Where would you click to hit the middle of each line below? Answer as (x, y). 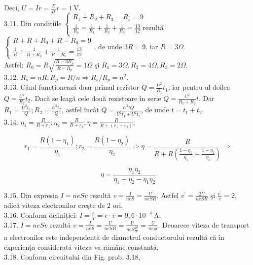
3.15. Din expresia (31, 195)
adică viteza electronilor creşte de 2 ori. (63, 205)
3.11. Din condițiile (33, 23)
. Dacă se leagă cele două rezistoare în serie (96, 98)
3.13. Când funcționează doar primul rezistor (72, 87)
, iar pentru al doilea (199, 87)
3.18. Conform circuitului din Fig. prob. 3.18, (72, 256)
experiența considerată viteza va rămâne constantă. (81, 247)
